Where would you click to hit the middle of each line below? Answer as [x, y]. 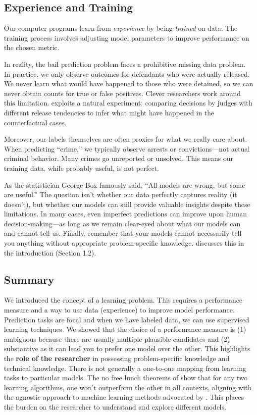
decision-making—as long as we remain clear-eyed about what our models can [122, 223]
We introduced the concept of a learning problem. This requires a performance [123, 300]
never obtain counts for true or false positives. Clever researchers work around [123, 93]
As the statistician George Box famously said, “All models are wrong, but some [125, 184]
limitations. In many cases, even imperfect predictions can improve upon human [126, 214]
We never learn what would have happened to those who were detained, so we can [129, 83]
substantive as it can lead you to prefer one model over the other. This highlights [127, 348]
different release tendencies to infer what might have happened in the [109, 112]
